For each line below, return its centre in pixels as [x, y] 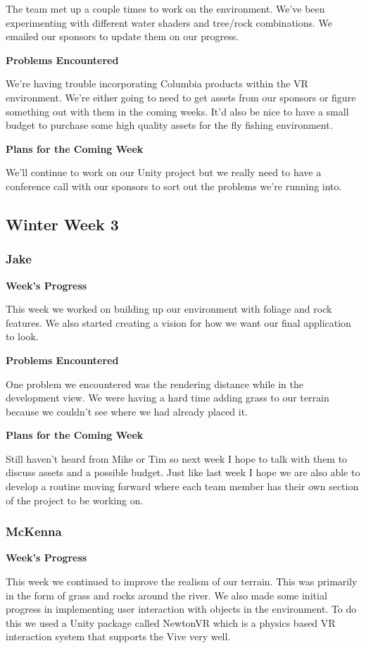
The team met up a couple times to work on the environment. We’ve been [165, 8]
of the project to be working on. [75, 500]
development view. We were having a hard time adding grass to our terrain [168, 398]
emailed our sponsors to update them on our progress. [122, 36]
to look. [22, 336]
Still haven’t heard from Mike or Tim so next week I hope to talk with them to [177, 458]
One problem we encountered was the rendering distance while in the [155, 384]
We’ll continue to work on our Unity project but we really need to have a [164, 172]
